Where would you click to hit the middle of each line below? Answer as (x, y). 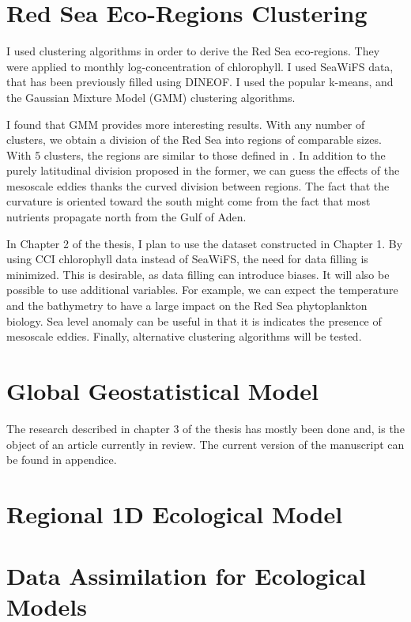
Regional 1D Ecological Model (175, 513)
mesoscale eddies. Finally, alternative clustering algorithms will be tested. (184, 336)
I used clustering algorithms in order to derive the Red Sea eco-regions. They (193, 51)
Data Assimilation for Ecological (186, 576)
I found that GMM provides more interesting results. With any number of (186, 124)
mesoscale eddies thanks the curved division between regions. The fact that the (198, 185)
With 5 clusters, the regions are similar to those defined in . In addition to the (196, 155)
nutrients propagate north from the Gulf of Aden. (126, 217)
